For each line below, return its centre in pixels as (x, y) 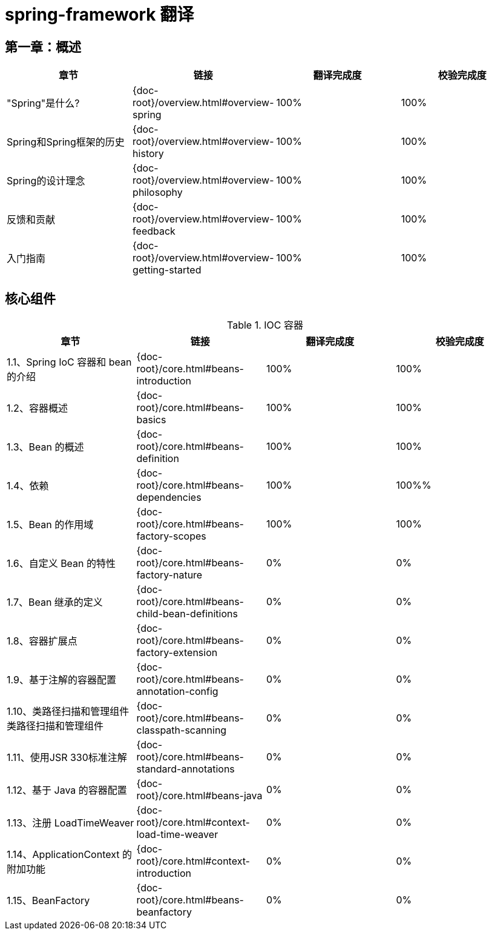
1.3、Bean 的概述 (45, 447)
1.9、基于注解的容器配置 (61, 680)
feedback (154, 231)
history (148, 154)
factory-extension (177, 653)
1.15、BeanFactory (48, 901)
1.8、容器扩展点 (42, 641)
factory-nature (169, 575)
